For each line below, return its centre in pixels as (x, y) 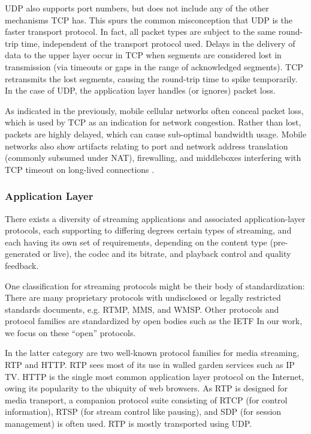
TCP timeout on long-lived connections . (80, 169)
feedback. (22, 265)
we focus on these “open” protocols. (70, 332)
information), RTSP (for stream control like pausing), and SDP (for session (143, 411)
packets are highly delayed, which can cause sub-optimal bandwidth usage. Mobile (156, 134)
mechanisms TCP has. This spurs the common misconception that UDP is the (149, 20)
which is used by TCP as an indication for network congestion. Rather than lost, (153, 122)
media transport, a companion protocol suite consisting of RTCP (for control (146, 399)
